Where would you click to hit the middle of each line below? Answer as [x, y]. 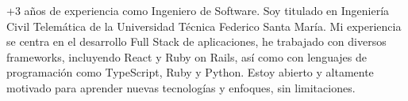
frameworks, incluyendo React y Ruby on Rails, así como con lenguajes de [187, 56]
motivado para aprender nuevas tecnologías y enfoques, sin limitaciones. [181, 87]
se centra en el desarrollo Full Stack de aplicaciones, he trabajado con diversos [196, 41]
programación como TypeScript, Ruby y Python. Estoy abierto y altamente [190, 72]
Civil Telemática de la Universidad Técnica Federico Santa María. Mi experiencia [204, 26]
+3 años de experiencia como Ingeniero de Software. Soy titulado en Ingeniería [198, 10]
